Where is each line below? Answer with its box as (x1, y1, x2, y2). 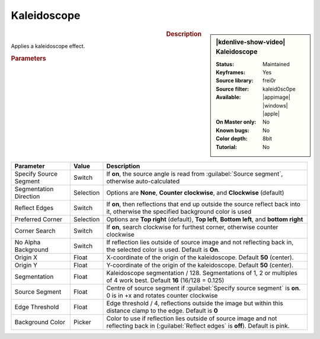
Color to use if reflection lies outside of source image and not (106, 314, 277, 322)
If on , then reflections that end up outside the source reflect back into (106, 200, 300, 208)
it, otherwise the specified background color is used (106, 207, 252, 215)
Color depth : (216, 135, 248, 142)
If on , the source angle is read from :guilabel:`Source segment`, (106, 169, 283, 177)
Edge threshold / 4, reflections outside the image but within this (106, 299, 284, 307)
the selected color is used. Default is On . (106, 246, 220, 254)
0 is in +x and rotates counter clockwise (106, 291, 218, 299)
